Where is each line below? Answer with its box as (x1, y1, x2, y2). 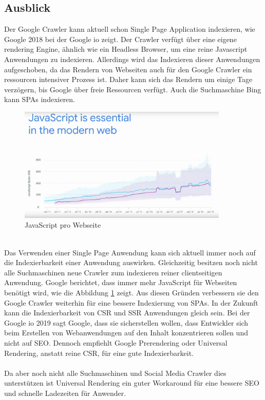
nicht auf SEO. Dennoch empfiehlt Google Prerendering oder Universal (4, 337, 228, 348)
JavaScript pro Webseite (25, 219, 101, 230)
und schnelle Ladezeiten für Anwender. (4, 387, 126, 398)
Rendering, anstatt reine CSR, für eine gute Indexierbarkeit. (4, 347, 194, 358)
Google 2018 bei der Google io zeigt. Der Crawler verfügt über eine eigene (4, 33, 237, 44)
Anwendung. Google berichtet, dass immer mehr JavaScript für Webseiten (4, 277, 237, 288)
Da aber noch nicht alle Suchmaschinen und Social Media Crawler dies (4, 367, 226, 378)
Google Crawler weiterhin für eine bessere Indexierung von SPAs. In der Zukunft (4, 297, 258, 308)
